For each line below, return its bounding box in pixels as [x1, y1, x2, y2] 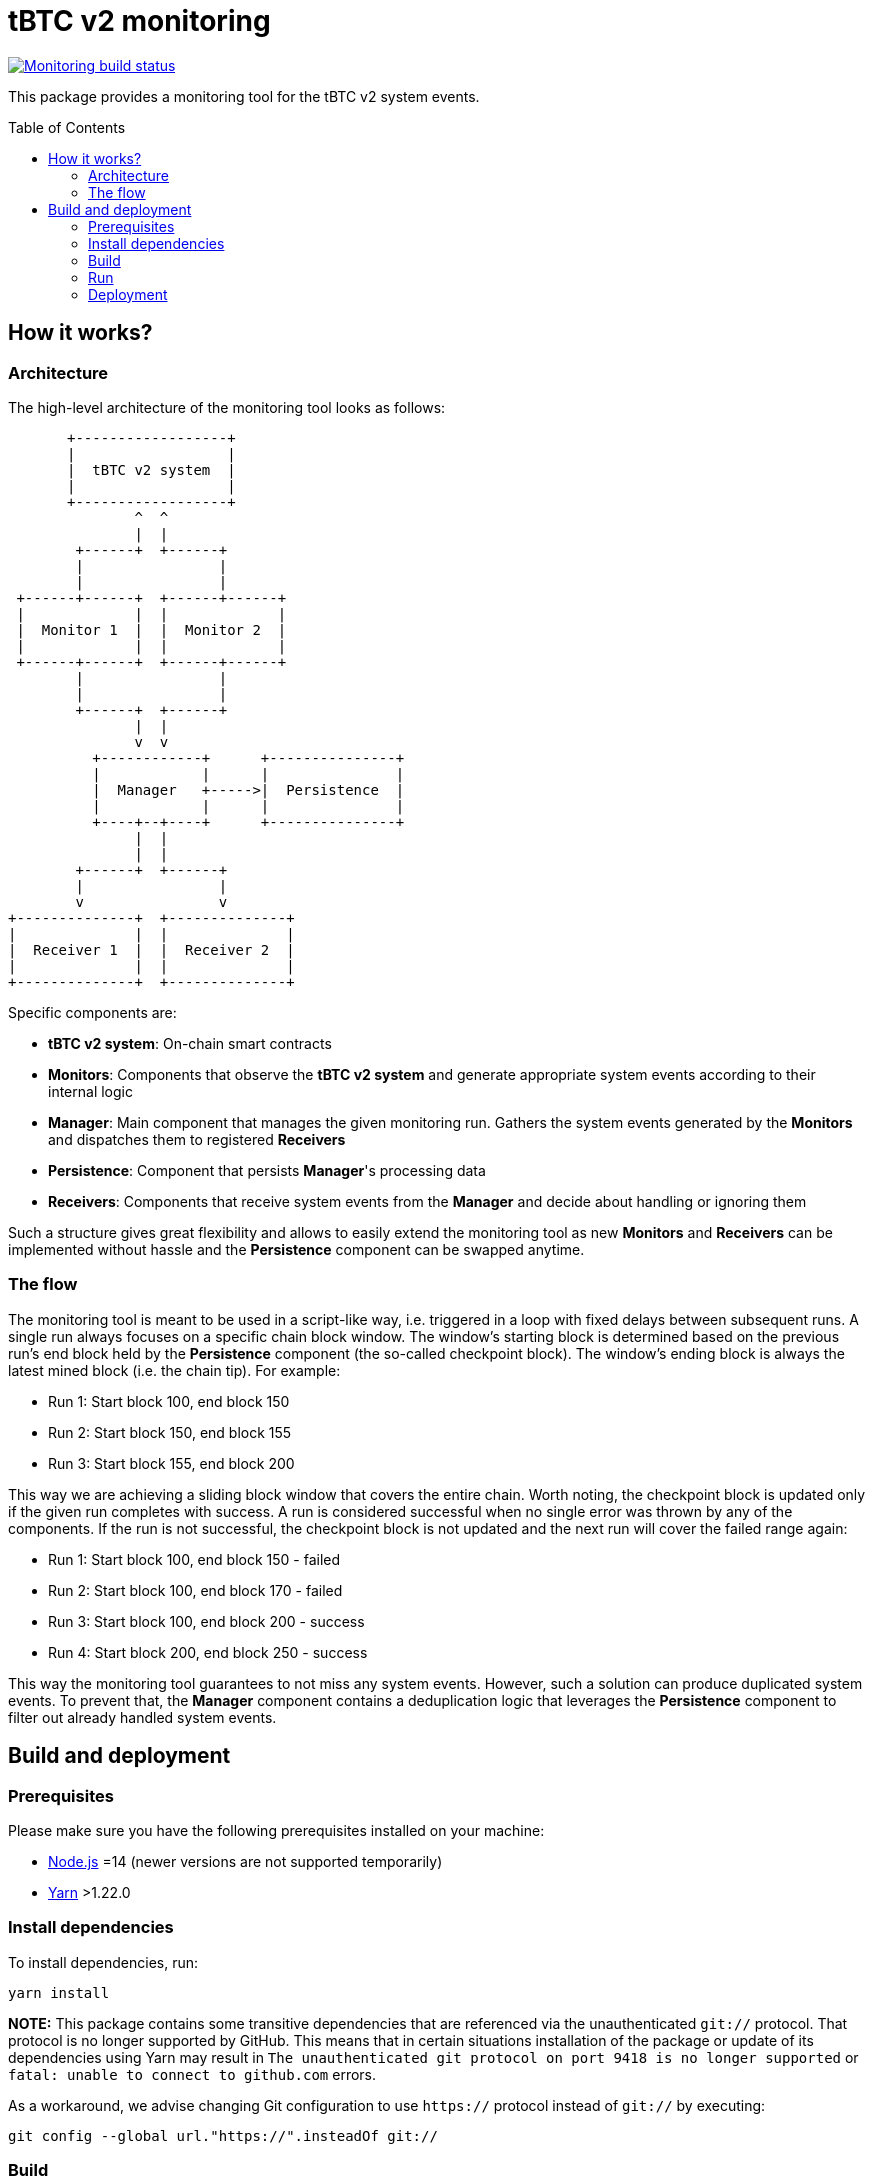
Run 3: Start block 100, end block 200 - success [48, 1612, 365, 1630]
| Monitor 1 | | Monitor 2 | [16, 621, 287, 638]
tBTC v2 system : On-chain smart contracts [48, 1034, 332, 1052]
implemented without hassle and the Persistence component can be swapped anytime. [8, 1240, 585, 1258]
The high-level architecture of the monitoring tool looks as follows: [8, 398, 446, 416]
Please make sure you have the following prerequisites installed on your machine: [8, 1821, 545, 1839]
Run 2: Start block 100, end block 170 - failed [48, 1581, 343, 1599]
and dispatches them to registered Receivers [48, 1130, 346, 1148]
